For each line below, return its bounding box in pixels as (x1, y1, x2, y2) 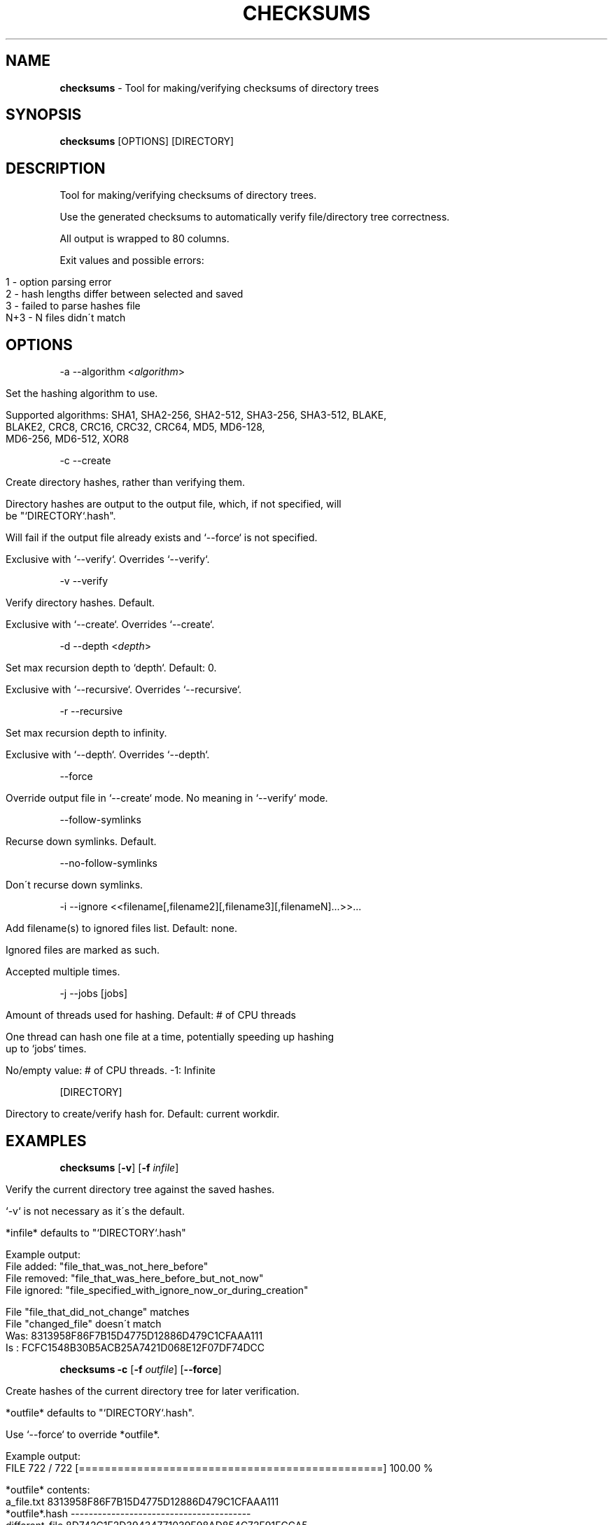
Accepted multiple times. (6, 966, 120, 978)
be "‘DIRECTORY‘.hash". (6, 510, 116, 522)
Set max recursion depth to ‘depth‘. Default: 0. (6, 662, 217, 674)
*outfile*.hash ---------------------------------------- (6, 1507, 251, 1519)
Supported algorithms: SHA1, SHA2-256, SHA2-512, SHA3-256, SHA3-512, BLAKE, (6, 409, 387, 422)
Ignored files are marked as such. (6, 944, 160, 956)
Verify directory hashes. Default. (6, 597, 155, 609)
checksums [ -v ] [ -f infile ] (59, 1161, 179, 1174)
